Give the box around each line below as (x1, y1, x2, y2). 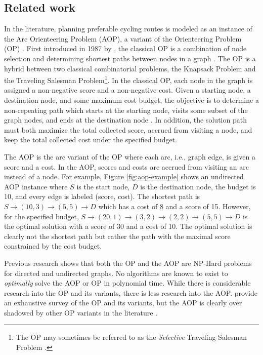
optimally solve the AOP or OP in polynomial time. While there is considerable (4, 278, 251, 288)
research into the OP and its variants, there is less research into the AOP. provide (4, 287, 257, 298)
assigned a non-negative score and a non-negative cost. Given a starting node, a (4, 85, 251, 95)
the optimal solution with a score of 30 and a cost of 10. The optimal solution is (4, 221, 252, 231)
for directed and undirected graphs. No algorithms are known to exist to (4, 267, 228, 278)
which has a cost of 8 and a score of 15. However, (98, 201, 251, 211)
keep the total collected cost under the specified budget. (4, 134, 178, 145)
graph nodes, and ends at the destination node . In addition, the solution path (4, 114, 247, 125)
